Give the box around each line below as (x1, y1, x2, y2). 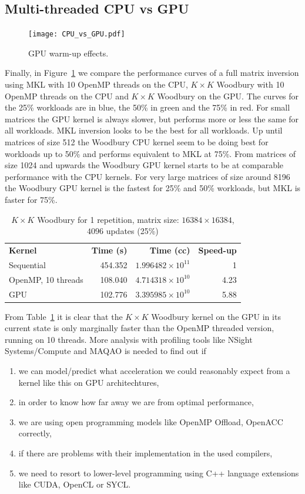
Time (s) (91, 244, 128, 256)
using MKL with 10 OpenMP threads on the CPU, (5, 78, 188, 91)
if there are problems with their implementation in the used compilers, (18, 446, 273, 459)
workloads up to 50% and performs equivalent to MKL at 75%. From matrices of (5, 147, 296, 159)
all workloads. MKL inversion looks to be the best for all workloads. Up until (5, 124, 283, 136)
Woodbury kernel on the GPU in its (151, 310, 281, 322)
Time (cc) (149, 244, 190, 256)
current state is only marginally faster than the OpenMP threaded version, (5, 322, 274, 334)
